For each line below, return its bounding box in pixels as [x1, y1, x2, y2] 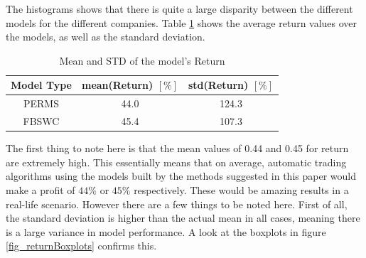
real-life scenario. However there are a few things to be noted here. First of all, [6, 196, 348, 211]
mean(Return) [81, 77, 154, 92]
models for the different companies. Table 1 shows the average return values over [6, 15, 357, 30]
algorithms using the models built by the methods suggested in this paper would [6, 168, 356, 183]
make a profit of [6, 182, 75, 197]
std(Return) [188, 77, 249, 92]
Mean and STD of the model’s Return [59, 53, 225, 68]
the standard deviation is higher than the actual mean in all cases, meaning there [6, 210, 360, 225]
